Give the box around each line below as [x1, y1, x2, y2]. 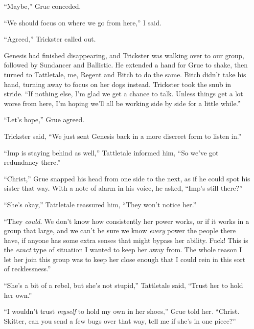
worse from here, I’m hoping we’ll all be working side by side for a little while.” [4, 98, 241, 108]
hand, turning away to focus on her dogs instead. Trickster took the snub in [4, 79, 231, 89]
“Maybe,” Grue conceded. [4, 1, 81, 11]
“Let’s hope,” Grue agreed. [4, 114, 85, 125]
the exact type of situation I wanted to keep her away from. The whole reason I [4, 244, 242, 255]
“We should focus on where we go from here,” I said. [4, 17, 162, 27]
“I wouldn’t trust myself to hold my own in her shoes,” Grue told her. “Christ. [4, 306, 240, 316]
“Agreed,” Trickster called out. [4, 34, 96, 44]
